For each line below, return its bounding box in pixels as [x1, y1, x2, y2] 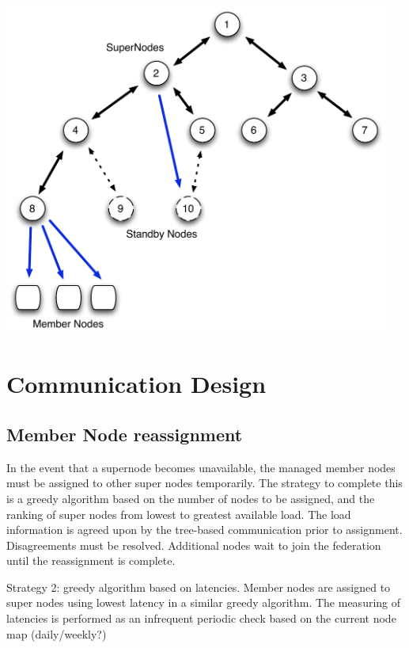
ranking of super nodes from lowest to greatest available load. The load [6, 505, 351, 522]
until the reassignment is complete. [6, 552, 176, 569]
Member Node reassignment [6, 421, 243, 446]
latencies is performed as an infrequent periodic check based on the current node [6, 610, 396, 627]
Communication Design [6, 368, 267, 400]
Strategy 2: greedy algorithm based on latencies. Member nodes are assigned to [6, 578, 391, 595]
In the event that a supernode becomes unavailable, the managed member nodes [6, 459, 396, 475]
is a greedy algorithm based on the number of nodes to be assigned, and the [6, 490, 375, 506]
